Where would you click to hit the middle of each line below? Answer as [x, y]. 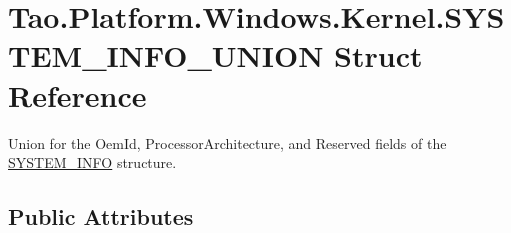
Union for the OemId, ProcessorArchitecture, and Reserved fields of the [227, 142]
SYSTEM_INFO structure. [92, 162]
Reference [77, 94]
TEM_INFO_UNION [166, 55]
